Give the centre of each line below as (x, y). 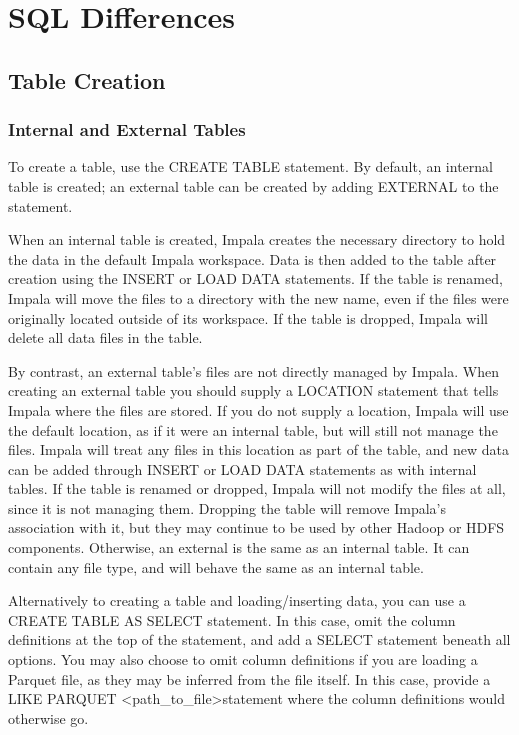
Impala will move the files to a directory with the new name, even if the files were (258, 297)
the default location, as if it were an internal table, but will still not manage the (253, 429)
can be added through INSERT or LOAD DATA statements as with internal (242, 468)
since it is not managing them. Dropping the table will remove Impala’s (227, 507)
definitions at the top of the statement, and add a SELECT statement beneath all (259, 639)
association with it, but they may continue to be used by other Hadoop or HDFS (256, 527)
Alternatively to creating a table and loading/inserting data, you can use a (237, 600)
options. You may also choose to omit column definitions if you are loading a (243, 659)
